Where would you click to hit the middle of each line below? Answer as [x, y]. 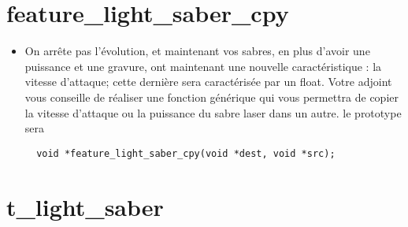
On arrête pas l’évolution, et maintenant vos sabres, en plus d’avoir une [197, 51]
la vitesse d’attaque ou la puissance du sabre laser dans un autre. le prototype [213, 112]
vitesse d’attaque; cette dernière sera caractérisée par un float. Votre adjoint [208, 82]
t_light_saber [85, 206]
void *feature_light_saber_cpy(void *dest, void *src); [186, 153]
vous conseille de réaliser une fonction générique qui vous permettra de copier [211, 97]
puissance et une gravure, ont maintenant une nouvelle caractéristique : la [203, 66]
